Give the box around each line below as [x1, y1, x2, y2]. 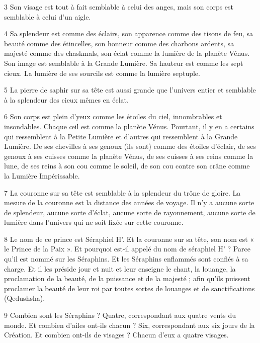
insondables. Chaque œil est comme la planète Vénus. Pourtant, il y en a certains [4, 121, 254, 131]
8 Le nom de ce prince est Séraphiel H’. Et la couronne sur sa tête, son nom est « [4, 233, 254, 244]
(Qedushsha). [4, 293, 45, 303]
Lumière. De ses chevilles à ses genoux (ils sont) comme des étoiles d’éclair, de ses [4, 141, 256, 151]
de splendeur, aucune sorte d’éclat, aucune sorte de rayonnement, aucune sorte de [4, 207, 255, 217]
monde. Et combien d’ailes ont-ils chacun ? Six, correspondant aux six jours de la [4, 319, 255, 330]
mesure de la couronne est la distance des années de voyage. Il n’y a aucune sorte [4, 197, 254, 208]
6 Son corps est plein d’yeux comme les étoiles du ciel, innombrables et [4, 111, 222, 122]
